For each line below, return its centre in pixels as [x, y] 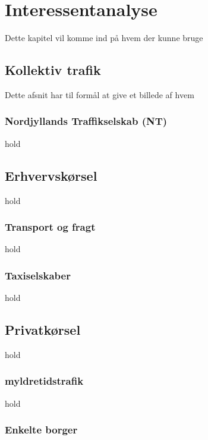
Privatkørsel [43, 330]
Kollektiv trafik [53, 70]
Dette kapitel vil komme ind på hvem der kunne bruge [104, 38]
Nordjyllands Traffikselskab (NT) [86, 121]
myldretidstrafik [44, 381]
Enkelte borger [41, 430]
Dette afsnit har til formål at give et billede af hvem [100, 94]
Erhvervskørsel [51, 175]
